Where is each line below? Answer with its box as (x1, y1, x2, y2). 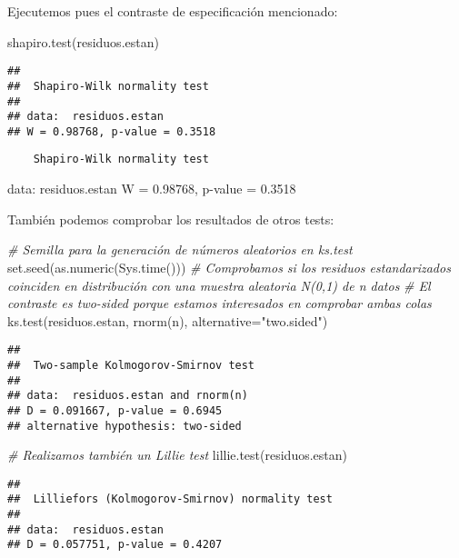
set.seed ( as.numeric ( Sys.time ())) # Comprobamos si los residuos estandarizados (7, 257, 451, 276)
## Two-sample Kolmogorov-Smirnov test (7, 358, 255, 372)
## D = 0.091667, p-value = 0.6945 (7, 404, 223, 417)
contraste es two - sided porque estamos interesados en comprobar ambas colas (7, 294, 432, 313)
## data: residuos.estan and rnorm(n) (7, 389, 248, 403)
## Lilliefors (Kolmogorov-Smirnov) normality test (7, 493, 333, 506)
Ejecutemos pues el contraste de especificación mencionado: (7, 2, 338, 20)
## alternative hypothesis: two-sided (7, 419, 242, 433)
